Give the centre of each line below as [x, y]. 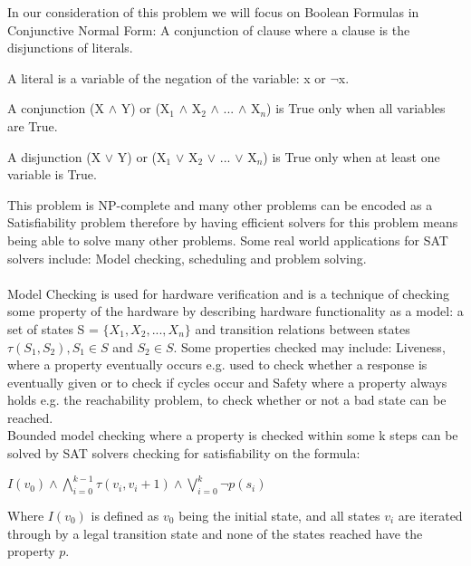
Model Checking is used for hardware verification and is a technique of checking [229, 293]
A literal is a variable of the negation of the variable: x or [167, 77]
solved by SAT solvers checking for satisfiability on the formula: [184, 453]
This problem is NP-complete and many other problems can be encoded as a [220, 204]
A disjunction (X [54, 156]
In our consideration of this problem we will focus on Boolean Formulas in [213, 12]
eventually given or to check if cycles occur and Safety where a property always [227, 382]
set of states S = [53, 328]
